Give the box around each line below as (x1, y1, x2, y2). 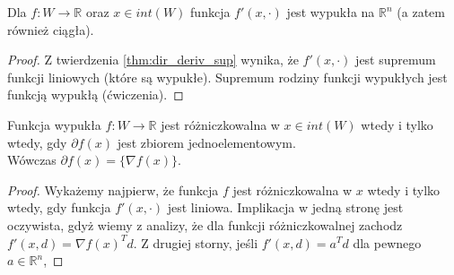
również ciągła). (7, 20, 94, 39)
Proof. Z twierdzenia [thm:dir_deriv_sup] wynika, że (7, 50, 299, 69)
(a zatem (397, 3, 445, 21)
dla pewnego (353, 233, 422, 252)
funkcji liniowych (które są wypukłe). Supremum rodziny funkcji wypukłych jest (7, 67, 448, 86)
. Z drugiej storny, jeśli (133, 233, 258, 252)
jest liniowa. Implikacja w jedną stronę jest (167, 198, 404, 217)
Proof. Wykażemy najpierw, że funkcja (7, 180, 219, 199)
